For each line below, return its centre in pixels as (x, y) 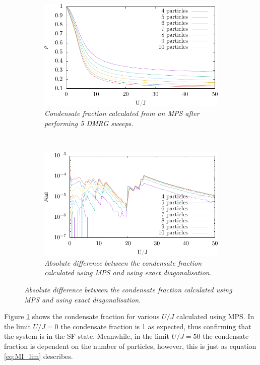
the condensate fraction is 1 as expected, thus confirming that (156, 326)
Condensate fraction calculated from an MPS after (122, 113)
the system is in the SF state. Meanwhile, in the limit (87, 336)
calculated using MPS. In (215, 316)
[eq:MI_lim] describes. (39, 356)
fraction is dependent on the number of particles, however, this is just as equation (130, 346)
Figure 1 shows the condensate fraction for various (82, 316)
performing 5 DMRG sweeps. (89, 123)
